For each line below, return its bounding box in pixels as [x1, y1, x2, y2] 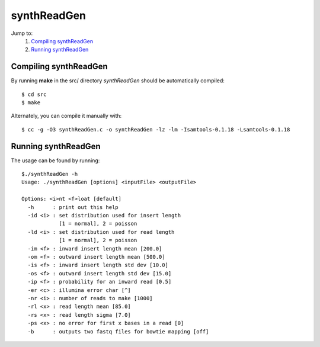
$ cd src [21, 91, 47, 98]
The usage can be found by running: [11, 157, 100, 164]
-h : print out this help [27, 204, 119, 210]
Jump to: [11, 30, 33, 37]
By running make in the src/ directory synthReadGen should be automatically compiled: [11, 77, 225, 84]
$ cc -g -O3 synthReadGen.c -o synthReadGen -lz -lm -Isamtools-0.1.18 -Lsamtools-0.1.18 [21, 126, 290, 133]
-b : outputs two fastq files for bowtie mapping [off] [27, 328, 209, 335]
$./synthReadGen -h [21, 171, 78, 178]
